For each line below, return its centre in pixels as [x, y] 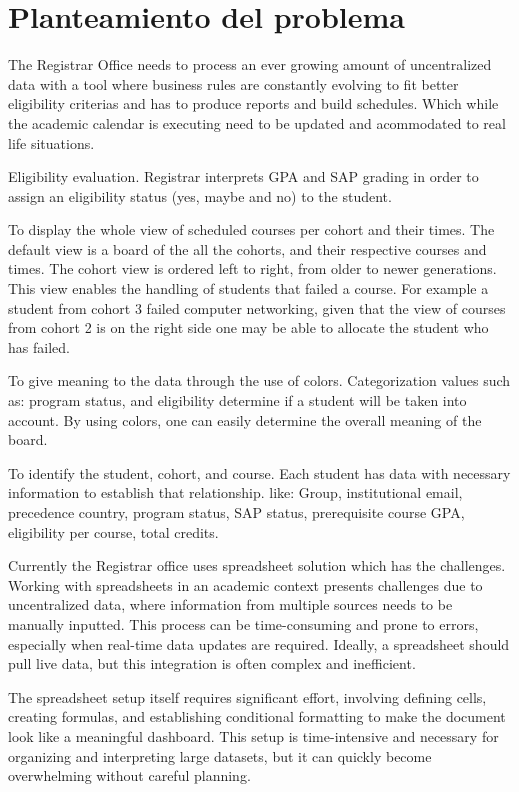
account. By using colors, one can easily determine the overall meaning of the [245, 419]
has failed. [39, 346]
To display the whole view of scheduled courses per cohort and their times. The [251, 229]
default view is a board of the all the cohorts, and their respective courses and [247, 248]
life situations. [51, 142]
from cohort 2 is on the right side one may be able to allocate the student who [248, 327]
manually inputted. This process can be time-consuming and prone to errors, [243, 623]
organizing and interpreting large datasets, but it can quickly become [220, 755]
